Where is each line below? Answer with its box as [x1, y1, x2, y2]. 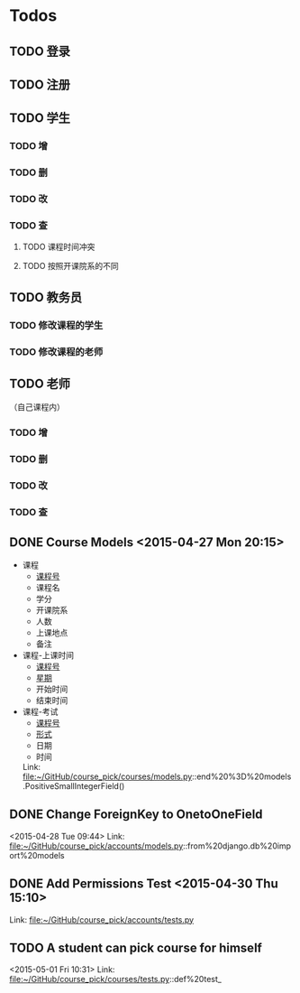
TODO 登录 [9, 43, 70, 59]
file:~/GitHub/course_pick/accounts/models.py [9, 840, 184, 851]
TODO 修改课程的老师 [9, 345, 104, 357]
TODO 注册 [9, 77, 70, 92]
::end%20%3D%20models [192, 771, 292, 782]
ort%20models [9, 849, 65, 860]
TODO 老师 [9, 376, 70, 392]
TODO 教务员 [9, 290, 83, 305]
